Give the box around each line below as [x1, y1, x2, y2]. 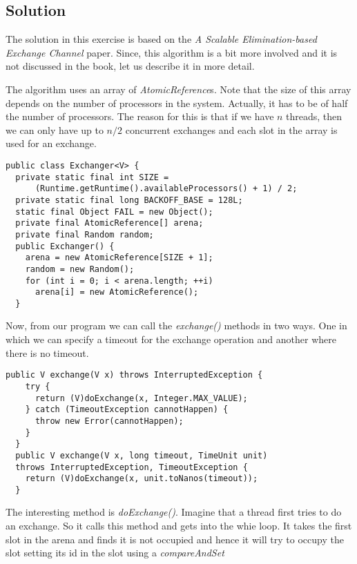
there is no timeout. [6, 345, 89, 360]
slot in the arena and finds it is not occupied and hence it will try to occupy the [6, 532, 344, 546]
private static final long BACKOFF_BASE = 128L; [15, 195, 243, 205]
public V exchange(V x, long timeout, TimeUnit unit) [15, 450, 268, 460]
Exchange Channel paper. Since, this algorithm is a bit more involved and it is [6, 45, 338, 59]
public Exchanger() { [15, 241, 115, 251]
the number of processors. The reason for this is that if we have [6, 109, 274, 124]
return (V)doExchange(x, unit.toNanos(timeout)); [25, 474, 258, 484]
